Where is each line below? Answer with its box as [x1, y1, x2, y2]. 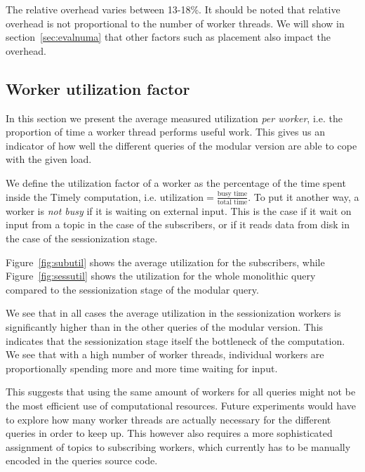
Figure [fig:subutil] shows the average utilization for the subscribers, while [6, 254, 325, 269]
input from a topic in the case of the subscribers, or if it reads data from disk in [6, 217, 350, 232]
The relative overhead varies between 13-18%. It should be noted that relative [6, 2, 340, 16]
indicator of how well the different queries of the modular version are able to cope [6, 138, 357, 152]
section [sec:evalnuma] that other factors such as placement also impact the [6, 29, 331, 44]
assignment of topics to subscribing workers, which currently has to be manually [6, 439, 351, 454]
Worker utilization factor [6, 77, 190, 99]
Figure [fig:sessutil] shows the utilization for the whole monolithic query [6, 268, 316, 283]
